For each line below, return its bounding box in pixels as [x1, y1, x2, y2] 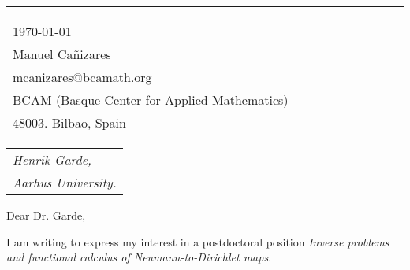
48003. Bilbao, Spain [13, 113, 126, 131]
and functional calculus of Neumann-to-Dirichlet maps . [6, 249, 272, 265]
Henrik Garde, [13, 150, 91, 168]
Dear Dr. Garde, [6, 207, 86, 223]
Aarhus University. [13, 173, 117, 191]
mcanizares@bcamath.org [13, 68, 152, 86]
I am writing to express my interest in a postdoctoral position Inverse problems [6, 233, 389, 250]
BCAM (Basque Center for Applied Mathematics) [13, 91, 289, 109]
